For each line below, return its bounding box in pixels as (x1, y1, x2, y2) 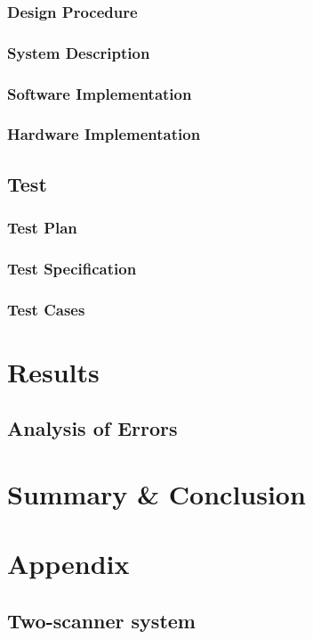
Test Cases (7, 298, 85, 320)
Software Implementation (7, 82, 192, 104)
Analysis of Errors (7, 414, 178, 442)
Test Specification (7, 257, 137, 279)
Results (7, 353, 100, 389)
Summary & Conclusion (7, 476, 306, 512)
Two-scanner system (7, 606, 196, 634)
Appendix (7, 545, 130, 582)
